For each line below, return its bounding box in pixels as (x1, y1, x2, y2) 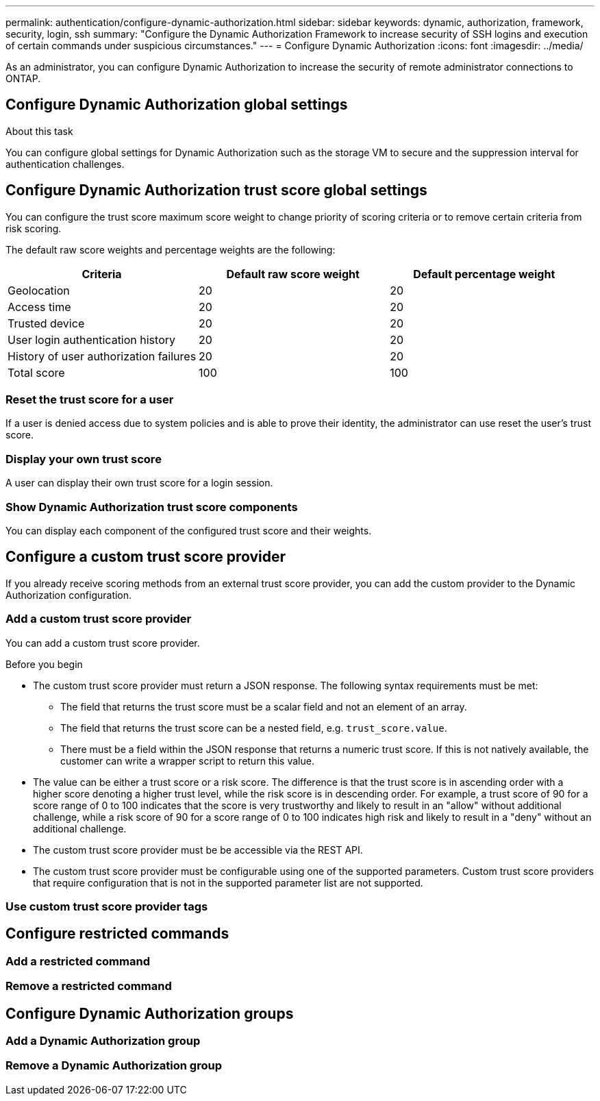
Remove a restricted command (5, 979, 172, 993)
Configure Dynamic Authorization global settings (5, 96, 348, 114)
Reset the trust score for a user (5, 393, 174, 407)
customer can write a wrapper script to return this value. (60, 754, 314, 767)
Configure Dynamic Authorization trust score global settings (5, 182, 427, 199)
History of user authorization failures (8, 349, 197, 363)
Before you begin (5, 658, 83, 670)
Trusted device (8, 316, 85, 330)
